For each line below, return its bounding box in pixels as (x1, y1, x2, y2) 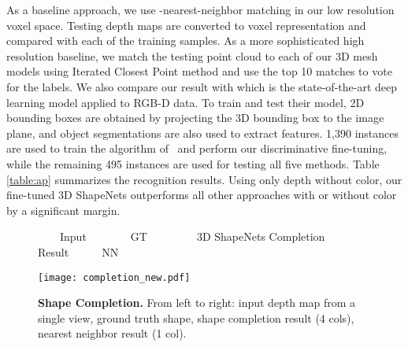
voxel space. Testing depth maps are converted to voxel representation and (6, 17, 366, 33)
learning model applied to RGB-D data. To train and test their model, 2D (6, 94, 365, 110)
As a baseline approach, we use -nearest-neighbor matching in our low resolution (6, 2, 395, 17)
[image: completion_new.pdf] (38, 271, 191, 283)
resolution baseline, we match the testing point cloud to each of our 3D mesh (6, 47, 378, 64)
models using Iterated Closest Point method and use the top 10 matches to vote (6, 63, 392, 79)
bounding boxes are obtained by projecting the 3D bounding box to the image (6, 109, 384, 126)
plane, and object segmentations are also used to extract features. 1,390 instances (6, 124, 399, 141)
